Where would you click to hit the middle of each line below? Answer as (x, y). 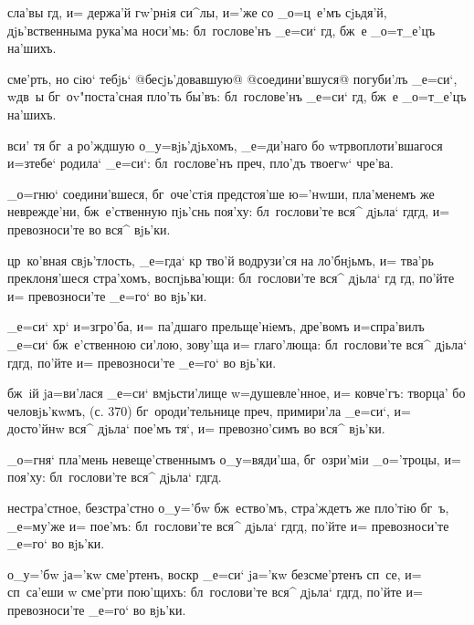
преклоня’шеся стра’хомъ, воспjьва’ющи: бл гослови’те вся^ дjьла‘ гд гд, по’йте (231, 278)
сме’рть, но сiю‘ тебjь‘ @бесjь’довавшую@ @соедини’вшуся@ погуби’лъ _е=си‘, (232, 78)
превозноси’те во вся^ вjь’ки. (89, 229)
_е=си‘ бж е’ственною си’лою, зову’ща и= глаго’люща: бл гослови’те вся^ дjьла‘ (237, 344)
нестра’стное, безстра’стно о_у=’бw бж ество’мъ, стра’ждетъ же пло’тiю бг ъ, (228, 508)
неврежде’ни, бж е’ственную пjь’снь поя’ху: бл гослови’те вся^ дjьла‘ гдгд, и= (229, 211)
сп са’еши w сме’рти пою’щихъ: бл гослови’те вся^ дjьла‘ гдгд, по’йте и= (215, 592)
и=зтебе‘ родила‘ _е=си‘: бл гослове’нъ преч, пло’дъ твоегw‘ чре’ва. (200, 163)
